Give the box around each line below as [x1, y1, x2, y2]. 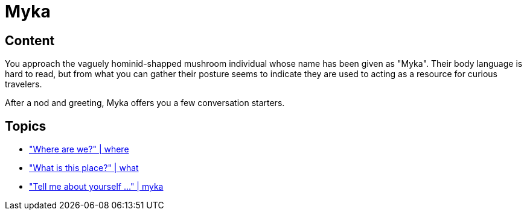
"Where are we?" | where [29, 144, 129, 155]
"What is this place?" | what [29, 163, 139, 173]
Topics [5, 118, 46, 134]
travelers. [5, 79, 42, 90]
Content [5, 33, 55, 48]
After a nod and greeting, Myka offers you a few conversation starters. [5, 98, 285, 108]
